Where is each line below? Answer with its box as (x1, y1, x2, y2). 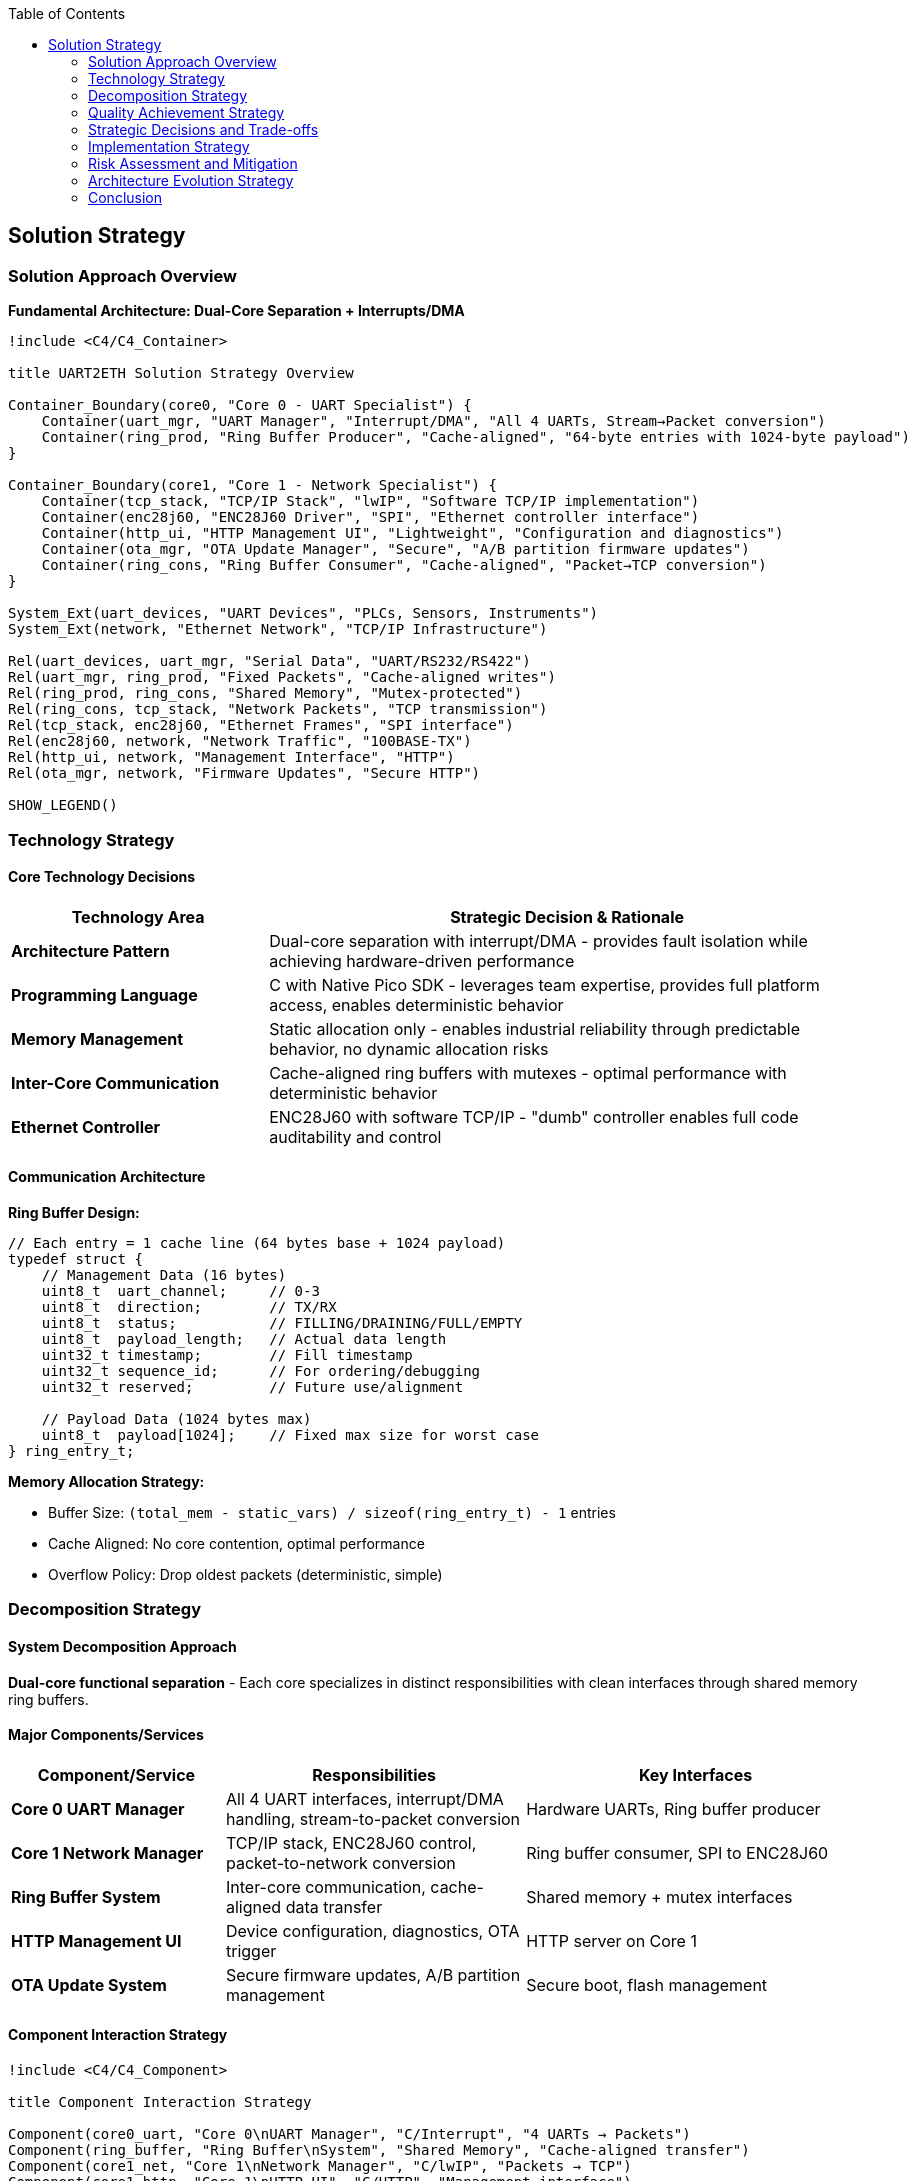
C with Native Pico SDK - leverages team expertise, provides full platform (269, 974, 820, 995)
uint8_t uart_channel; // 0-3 (41, 1283, 320, 1300)
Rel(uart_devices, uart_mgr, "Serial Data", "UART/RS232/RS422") (8, 653, 531, 670)
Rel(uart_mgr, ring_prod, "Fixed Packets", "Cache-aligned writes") (8, 669, 556, 686)
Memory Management (11, 1028, 184, 1049)
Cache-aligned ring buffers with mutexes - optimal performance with (269, 1062, 787, 1083)
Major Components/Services (8, 1726, 204, 1744)
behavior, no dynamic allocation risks (269, 1038, 549, 1059)
